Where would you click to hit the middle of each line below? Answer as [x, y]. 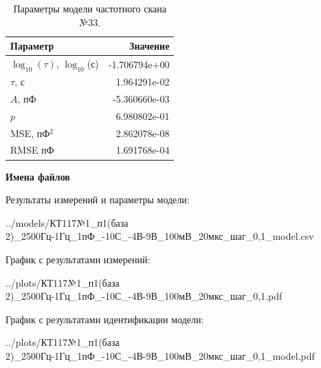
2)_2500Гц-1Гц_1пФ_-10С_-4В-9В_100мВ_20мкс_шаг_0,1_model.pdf [160, 355]
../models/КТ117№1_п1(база [67, 222]
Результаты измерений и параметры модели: [98, 200]
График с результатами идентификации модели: [105, 319]
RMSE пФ [32, 150]
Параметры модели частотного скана [90, 8]
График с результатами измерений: [78, 259]
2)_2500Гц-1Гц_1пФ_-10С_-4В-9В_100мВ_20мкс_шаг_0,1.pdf [144, 296]
